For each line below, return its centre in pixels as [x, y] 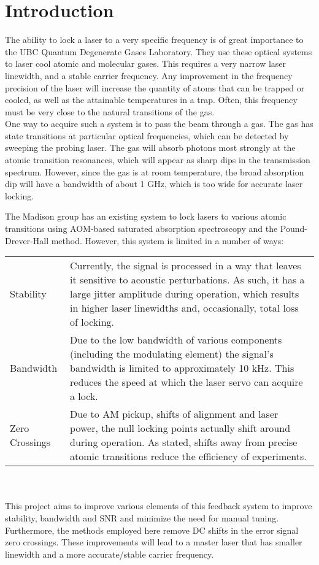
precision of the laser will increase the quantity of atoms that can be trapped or [155, 87]
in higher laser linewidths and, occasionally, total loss [184, 308]
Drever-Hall [27, 240]
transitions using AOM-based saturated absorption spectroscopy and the [141, 229]
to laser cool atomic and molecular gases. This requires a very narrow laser [146, 63]
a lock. [84, 396]
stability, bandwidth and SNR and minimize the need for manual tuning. [142, 518]
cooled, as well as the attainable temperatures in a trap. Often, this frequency [151, 100]
